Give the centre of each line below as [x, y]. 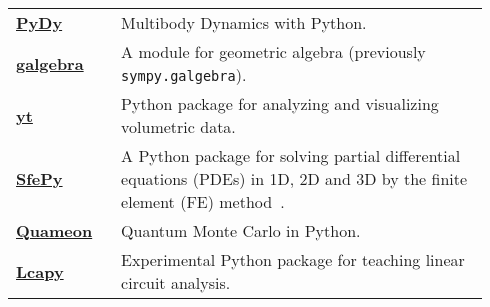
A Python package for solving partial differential [291, 155]
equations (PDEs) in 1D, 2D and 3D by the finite [294, 178]
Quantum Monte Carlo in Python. [241, 230]
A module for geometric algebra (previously [273, 51]
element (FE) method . [203, 201]
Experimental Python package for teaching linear [293, 259]
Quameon [54, 230]
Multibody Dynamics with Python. [244, 22]
